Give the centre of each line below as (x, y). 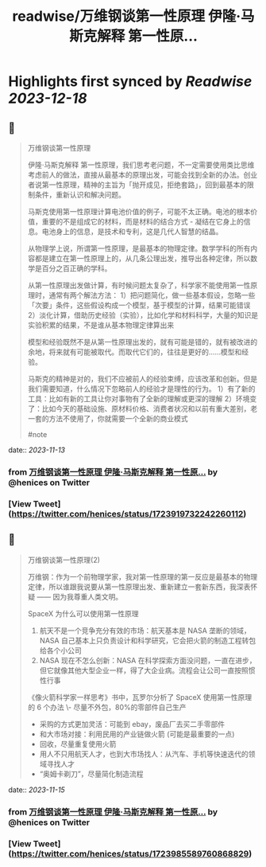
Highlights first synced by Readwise (130, 82)
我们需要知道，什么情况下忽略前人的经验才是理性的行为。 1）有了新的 (141, 389)
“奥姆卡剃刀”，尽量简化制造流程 (91, 774)
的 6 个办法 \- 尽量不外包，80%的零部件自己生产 (107, 707)
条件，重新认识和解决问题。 (80, 195)
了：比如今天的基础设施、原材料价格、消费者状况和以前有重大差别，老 (143, 408)
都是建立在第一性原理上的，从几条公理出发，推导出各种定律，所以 (143, 258)
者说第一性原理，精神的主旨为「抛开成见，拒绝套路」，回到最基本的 (137, 185)
